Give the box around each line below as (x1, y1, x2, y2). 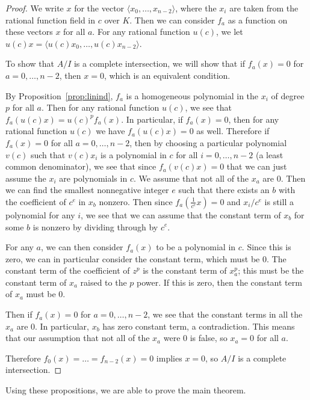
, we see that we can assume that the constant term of (81, 208, 281, 221)
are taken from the (229, 2, 299, 14)
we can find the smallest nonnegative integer (5, 183, 169, 196)
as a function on (228, 13, 288, 26)
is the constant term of (143, 264, 227, 277)
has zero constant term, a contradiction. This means (102, 319, 295, 332)
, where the (175, 2, 217, 14)
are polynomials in (59, 171, 128, 184)
